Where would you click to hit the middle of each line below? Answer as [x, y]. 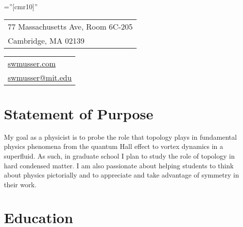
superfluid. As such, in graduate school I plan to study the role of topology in [119, 155]
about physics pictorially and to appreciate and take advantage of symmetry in [121, 175]
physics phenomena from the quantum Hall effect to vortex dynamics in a [114, 146]
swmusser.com [32, 63]
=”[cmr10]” [21, 6]
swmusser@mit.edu [40, 77]
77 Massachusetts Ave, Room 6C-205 [70, 26]
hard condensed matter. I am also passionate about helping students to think [119, 165]
